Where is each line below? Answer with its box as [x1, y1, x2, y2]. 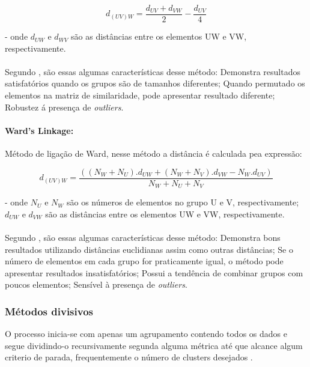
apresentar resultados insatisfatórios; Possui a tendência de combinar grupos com [5, 266, 303, 279]
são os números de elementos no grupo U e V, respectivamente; [67, 196, 299, 208]
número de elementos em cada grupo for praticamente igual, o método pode [5, 255, 284, 267]
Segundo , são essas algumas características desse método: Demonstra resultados [5, 65, 300, 77]
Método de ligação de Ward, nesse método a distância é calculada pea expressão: [5, 147, 302, 160]
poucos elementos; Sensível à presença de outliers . [5, 278, 187, 291]
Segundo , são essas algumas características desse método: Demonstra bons [5, 231, 281, 243]
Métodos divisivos [5, 303, 93, 318]
